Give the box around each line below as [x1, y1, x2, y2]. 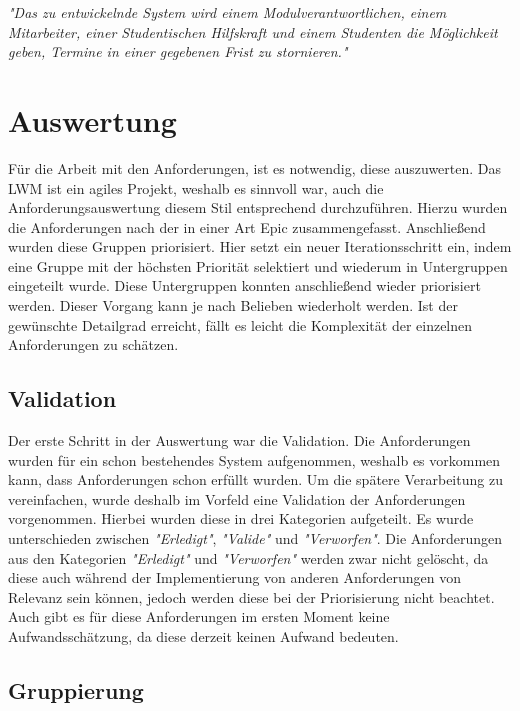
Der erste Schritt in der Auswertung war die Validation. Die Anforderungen [8, 430, 471, 451]
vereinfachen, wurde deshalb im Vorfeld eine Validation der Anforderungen [8, 488, 466, 509]
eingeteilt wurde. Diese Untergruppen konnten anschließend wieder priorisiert [8, 275, 481, 296]
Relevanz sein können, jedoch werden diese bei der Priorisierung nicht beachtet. [8, 586, 495, 607]
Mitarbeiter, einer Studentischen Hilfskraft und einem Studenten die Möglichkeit [8, 21, 498, 42]
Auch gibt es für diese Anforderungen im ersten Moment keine [8, 606, 390, 627]
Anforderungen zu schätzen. [8, 334, 179, 355]
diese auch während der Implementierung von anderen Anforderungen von [8, 567, 462, 588]
